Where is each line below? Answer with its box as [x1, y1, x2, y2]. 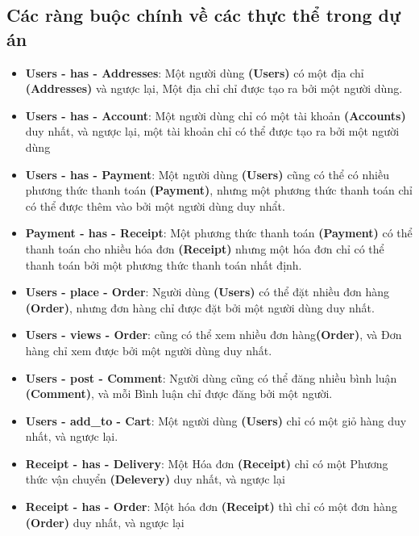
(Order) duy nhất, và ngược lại [25, 513, 185, 530]
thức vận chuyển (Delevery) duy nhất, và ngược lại [25, 471, 285, 488]
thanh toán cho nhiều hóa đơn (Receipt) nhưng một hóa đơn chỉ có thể [25, 240, 384, 257]
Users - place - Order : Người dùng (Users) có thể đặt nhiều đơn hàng [25, 283, 390, 300]
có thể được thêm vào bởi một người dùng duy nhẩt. [25, 197, 285, 214]
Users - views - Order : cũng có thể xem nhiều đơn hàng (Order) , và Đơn [25, 326, 402, 343]
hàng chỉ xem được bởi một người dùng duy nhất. [25, 341, 272, 358]
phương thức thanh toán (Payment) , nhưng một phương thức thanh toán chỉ [25, 182, 413, 199]
